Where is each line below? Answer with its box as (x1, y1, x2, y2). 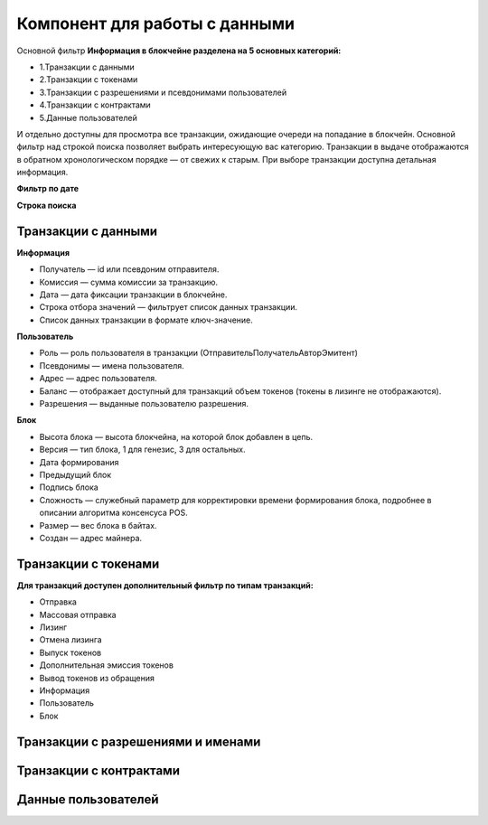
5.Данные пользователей (39, 112, 137, 123)
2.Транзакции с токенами (39, 74, 138, 85)
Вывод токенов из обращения (39, 672, 155, 683)
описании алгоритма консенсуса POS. (39, 507, 189, 519)
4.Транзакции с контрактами (39, 99, 151, 110)
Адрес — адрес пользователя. (39, 373, 157, 384)
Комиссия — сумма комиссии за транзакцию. (39, 277, 219, 287)
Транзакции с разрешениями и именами (16, 734, 261, 749)
